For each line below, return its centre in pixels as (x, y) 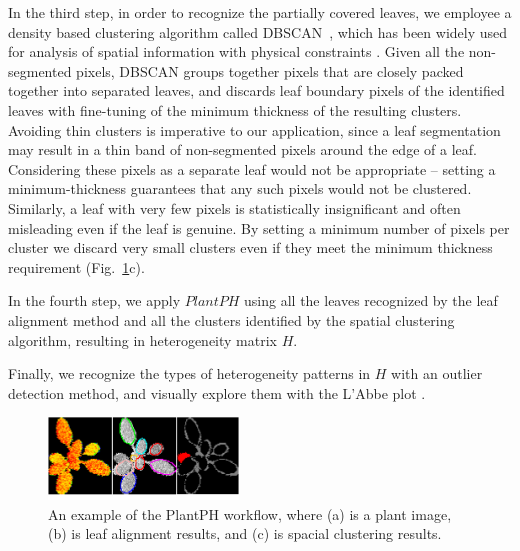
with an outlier (437, 373)
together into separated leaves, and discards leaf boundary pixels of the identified (256, 90)
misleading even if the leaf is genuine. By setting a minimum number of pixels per (259, 227)
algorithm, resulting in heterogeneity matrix (142, 339)
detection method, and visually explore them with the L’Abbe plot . (217, 392)
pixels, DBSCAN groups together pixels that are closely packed (270, 70)
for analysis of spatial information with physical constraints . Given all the (236, 51)
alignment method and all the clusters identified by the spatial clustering (231, 319)
